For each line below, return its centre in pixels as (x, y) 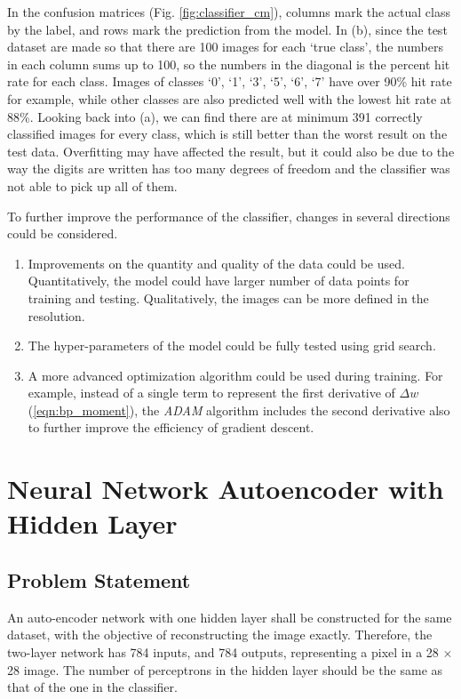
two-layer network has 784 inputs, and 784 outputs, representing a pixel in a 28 (223, 652)
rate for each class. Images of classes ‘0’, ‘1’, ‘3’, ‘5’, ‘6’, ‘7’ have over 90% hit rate (230, 81)
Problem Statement (99, 580)
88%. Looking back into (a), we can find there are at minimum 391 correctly (215, 116)
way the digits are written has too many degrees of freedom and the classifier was (229, 169)
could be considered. (63, 233)
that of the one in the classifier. (92, 687)
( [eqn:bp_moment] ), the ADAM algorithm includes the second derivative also (239, 410)
